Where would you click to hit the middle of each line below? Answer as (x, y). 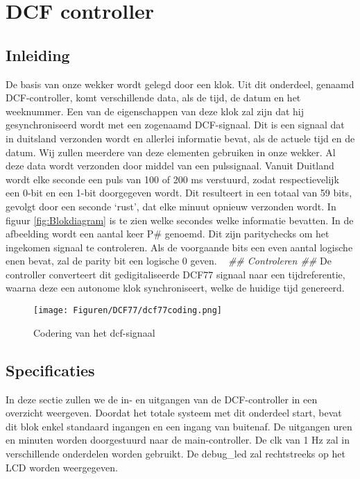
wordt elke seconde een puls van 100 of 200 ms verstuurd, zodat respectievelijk (172, 179)
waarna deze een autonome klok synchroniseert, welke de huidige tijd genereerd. (175, 288)
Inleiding (38, 54)
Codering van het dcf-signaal (94, 332)
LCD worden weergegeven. (62, 467)
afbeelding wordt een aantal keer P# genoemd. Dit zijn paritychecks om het (168, 234)
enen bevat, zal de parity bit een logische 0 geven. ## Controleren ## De (169, 261)
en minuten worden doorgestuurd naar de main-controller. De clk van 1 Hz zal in (178, 440)
